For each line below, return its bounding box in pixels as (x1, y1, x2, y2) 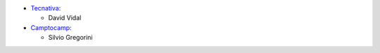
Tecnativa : (30, 4, 61, 12)
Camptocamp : (30, 23, 72, 31)
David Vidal (48, 14, 82, 22)
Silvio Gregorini (48, 33, 93, 42)
